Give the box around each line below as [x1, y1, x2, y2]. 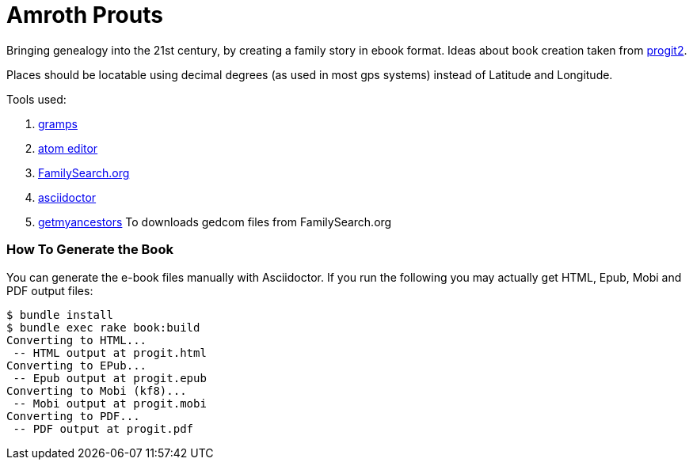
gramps [38, 116, 78, 131]
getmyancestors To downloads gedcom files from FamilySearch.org [38, 214, 392, 229]
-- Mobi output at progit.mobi [13, 396, 207, 410]
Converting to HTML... [6, 333, 147, 347]
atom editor [38, 141, 98, 155]
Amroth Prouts [6, 2, 163, 28]
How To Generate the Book [6, 241, 173, 258]
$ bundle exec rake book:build [6, 320, 200, 334]
